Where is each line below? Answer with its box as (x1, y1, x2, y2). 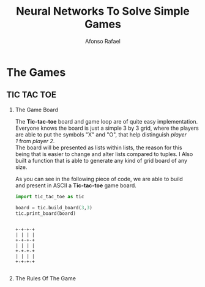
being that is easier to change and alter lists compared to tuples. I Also (15, 150, 193, 157)
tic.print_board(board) (15, 210, 76, 217)
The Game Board (15, 106, 59, 113)
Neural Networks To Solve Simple (16, 4, 190, 18)
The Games (6, 65, 66, 79)
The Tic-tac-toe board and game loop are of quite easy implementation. (15, 117, 198, 125)
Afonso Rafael (85, 37, 121, 45)
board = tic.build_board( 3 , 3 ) (15, 204, 93, 211)
